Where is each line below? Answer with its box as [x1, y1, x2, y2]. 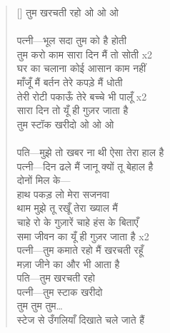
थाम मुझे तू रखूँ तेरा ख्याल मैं [16, 200, 118, 215]
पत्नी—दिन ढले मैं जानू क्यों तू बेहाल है [16, 158, 154, 173]
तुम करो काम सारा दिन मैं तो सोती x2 [16, 46, 153, 61]
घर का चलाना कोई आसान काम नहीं [16, 61, 146, 76]
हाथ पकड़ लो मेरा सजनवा [16, 186, 109, 201]
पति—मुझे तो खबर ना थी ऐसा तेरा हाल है [16, 144, 164, 159]
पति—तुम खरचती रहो [16, 270, 95, 285]
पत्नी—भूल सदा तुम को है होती [16, 33, 126, 48]
